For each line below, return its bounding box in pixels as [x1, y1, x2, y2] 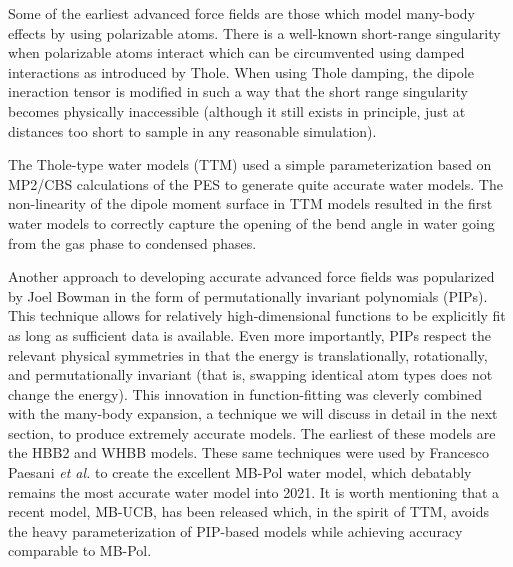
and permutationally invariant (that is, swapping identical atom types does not [8, 364, 493, 385]
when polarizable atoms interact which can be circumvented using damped [8, 42, 465, 63]
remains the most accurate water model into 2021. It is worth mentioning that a [8, 481, 500, 502]
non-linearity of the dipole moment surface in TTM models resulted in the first [8, 193, 493, 214]
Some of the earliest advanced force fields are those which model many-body [8, 3, 475, 23]
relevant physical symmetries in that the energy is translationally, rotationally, [8, 344, 488, 365]
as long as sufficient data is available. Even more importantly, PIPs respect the [8, 324, 491, 345]
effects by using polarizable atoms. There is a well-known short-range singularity [8, 22, 501, 43]
